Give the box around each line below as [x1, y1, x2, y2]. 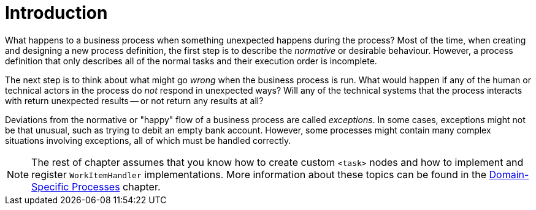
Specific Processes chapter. [31, 180, 161, 193]
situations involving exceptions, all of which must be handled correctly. [5, 135, 291, 146]
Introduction [5, 2, 108, 23]
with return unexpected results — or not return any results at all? [5, 95, 264, 106]
